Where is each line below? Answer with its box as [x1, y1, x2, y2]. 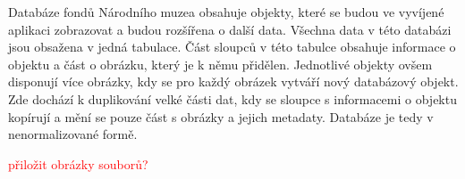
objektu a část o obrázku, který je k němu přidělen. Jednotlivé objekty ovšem [8, 54, 433, 73]
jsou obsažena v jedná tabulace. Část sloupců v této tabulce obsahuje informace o [8, 37, 456, 56]
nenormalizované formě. [8, 125, 138, 143]
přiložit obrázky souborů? [8, 154, 148, 173]
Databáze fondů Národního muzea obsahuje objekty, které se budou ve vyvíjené [8, 3, 444, 20]
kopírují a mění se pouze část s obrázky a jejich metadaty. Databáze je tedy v [8, 107, 434, 126]
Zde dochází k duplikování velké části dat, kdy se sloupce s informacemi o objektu [8, 89, 457, 108]
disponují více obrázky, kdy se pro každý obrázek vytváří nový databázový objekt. [8, 72, 459, 91]
